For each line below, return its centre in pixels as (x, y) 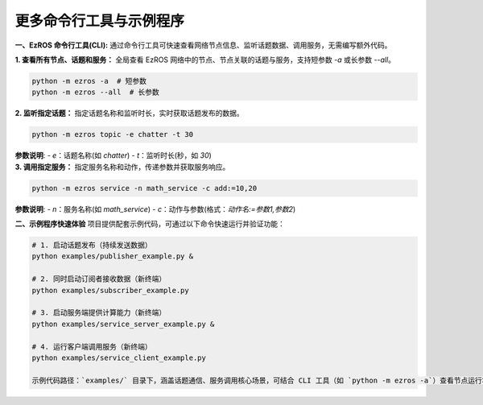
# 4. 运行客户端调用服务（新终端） (92, 347)
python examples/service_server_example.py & (123, 324)
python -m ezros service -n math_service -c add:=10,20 (144, 188)
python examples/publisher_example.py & (112, 256)
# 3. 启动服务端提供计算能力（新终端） (99, 313)
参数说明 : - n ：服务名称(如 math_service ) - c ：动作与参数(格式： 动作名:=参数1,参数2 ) (155, 209)
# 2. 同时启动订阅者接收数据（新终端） (99, 279)
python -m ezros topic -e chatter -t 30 (112, 134)
